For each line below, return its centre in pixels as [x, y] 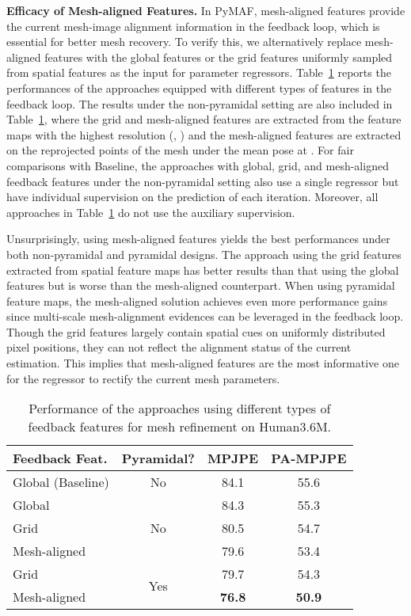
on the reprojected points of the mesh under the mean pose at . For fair [180, 150]
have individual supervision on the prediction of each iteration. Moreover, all [192, 197]
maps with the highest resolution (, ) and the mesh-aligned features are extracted [204, 134]
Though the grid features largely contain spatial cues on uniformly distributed [196, 331]
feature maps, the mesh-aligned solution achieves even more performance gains [197, 300]
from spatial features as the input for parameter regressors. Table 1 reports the [199, 72]
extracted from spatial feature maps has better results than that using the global [203, 270]
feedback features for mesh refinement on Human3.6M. [180, 427]
